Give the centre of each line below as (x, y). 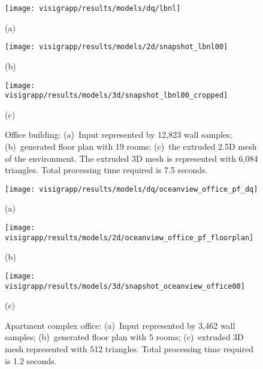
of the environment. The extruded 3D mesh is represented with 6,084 (131, 158)
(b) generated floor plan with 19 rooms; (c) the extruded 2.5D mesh (131, 146)
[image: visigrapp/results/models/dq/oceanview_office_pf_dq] (131, 189)
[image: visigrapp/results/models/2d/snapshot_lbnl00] (117, 47)
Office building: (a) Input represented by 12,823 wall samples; (119, 134)
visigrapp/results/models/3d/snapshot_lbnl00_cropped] (117, 96)
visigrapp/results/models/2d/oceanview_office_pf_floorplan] (129, 238)
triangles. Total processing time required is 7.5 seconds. (106, 170)
